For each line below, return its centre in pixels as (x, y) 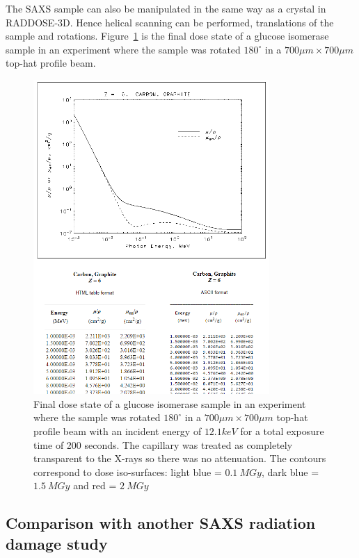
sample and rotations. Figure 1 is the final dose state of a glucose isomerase (167, 36)
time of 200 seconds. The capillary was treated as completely (163, 444)
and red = (95, 485)
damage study (57, 543)
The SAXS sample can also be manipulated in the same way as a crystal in (166, 8)
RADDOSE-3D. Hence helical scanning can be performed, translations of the (170, 22)
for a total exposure (282, 431)
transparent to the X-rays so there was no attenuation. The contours (180, 458)
